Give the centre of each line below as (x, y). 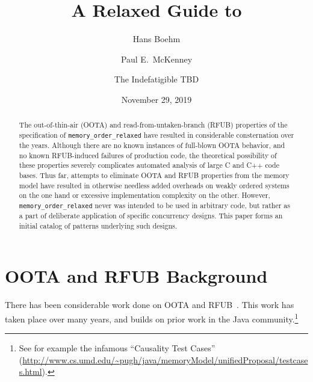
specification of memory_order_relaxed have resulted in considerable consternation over (156, 134)
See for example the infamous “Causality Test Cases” (117, 348)
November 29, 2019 (156, 99)
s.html (30, 371)
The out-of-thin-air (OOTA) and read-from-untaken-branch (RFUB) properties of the (153, 125)
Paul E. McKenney (156, 59)
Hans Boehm (156, 39)
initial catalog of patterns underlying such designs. (98, 225)
